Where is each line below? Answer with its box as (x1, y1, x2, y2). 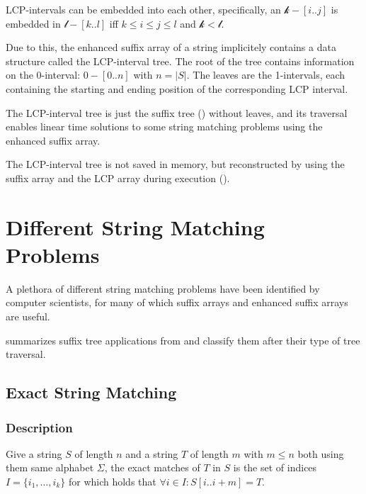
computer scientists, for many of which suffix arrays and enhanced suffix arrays (6, 295, 348, 310)
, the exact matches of (104, 460, 200, 475)
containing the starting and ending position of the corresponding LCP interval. (6, 81, 348, 96)
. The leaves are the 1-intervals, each (186, 67, 345, 82)
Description (6, 418, 73, 436)
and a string (125, 446, 178, 461)
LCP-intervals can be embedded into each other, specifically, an (6, 2, 281, 16)
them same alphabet (6, 460, 94, 475)
